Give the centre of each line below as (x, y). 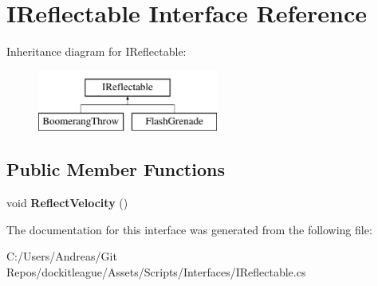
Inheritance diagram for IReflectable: (96, 51)
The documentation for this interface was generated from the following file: (189, 229)
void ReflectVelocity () (67, 203)
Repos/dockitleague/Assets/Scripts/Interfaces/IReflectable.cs (156, 271)
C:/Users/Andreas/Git (62, 256)
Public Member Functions (116, 169)
